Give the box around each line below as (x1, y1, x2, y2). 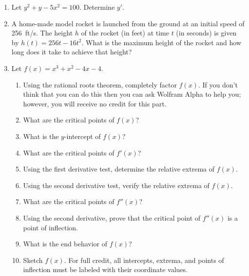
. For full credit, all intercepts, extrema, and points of (64, 255, 224, 265)
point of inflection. (23, 222, 78, 232)
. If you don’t (198, 79, 238, 89)
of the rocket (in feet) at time (81, 28, 169, 38)
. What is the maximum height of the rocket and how (81, 37, 241, 47)
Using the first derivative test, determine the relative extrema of (23, 164, 214, 174)
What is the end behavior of (23, 239, 108, 249)
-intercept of (64, 131, 101, 141)
